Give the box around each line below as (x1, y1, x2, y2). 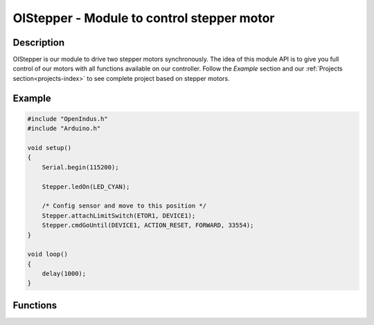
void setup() (27, 144, 72, 152)
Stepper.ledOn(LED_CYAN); (42, 183, 130, 190)
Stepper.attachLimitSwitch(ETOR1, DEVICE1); (42, 212, 196, 219)
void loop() (27, 250, 69, 259)
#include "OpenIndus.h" (27, 115, 109, 122)
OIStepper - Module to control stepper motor (12, 10, 275, 26)
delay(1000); (42, 270, 87, 278)
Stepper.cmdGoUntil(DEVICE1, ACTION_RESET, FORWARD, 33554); (42, 221, 254, 230)
